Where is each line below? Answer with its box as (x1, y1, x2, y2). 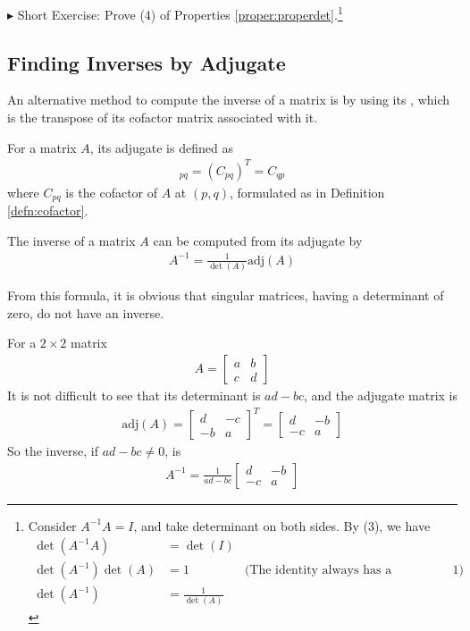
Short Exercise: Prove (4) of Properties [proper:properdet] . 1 (17, 3, 343, 23)
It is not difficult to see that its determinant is (7, 386, 261, 405)
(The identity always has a (244, 564, 392, 577)
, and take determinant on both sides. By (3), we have (133, 516, 431, 534)
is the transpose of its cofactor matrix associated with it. (7, 108, 318, 127)
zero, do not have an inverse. (7, 303, 164, 322)
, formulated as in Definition (229, 182, 385, 201)
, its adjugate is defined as (89, 138, 233, 156)
